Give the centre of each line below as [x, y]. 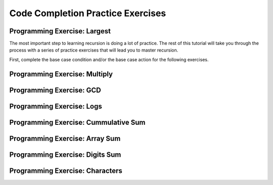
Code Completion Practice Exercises [88, 13]
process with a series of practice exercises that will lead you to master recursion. [94, 50]
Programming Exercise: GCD [55, 90]
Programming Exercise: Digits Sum [65, 154]
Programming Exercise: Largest [60, 31]
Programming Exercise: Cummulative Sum [77, 122]
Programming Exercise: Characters [66, 171]
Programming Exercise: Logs [56, 106]
